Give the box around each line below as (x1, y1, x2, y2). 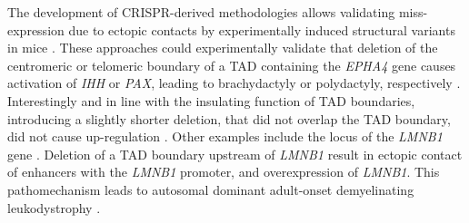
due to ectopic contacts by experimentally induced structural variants (68, 20, 455, 39)
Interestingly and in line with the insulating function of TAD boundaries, (7, 91, 415, 110)
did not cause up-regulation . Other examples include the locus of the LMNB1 (7, 127, 443, 146)
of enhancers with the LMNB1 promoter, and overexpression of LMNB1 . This (7, 162, 440, 181)
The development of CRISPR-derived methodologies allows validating (7, 3, 395, 21)
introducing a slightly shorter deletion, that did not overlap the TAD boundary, (7, 109, 451, 128)
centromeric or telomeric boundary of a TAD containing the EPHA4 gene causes (7, 55, 456, 74)
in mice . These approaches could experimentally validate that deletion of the (7, 38, 438, 57)
